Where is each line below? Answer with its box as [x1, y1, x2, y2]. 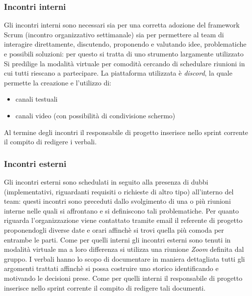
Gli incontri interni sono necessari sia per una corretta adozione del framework [4, 20, 240, 30]
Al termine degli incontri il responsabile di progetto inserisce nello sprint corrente [4, 127, 249, 137]
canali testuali [15, 94, 58, 104]
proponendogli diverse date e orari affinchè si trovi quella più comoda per [4, 224, 224, 235]
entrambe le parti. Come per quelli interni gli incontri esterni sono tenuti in [4, 234, 231, 244]
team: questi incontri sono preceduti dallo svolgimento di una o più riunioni [4, 196, 231, 206]
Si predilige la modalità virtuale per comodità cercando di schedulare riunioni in [4, 58, 245, 68]
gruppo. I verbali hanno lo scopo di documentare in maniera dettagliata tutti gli [4, 253, 245, 264]
